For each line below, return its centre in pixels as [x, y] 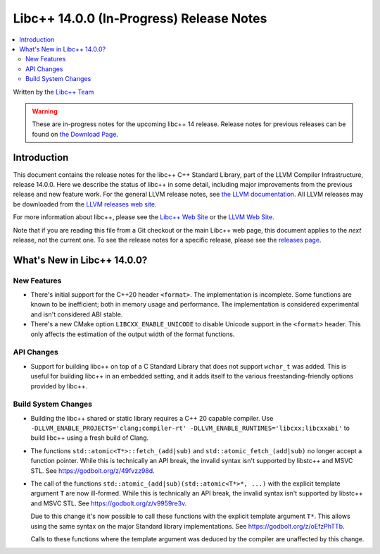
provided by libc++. [59, 386]
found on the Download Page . [75, 134]
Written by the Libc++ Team [53, 92]
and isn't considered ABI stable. [77, 314]
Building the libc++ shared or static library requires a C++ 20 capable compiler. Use [152, 418]
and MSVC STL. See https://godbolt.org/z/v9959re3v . [109, 503]
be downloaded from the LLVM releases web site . [85, 204]
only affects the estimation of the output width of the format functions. [133, 334]
